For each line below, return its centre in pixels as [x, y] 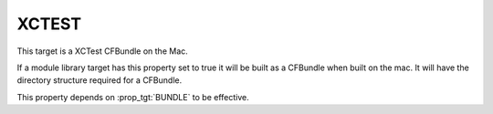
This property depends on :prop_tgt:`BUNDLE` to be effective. [133, 97]
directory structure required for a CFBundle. [100, 80]
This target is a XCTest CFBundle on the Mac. [103, 51]
